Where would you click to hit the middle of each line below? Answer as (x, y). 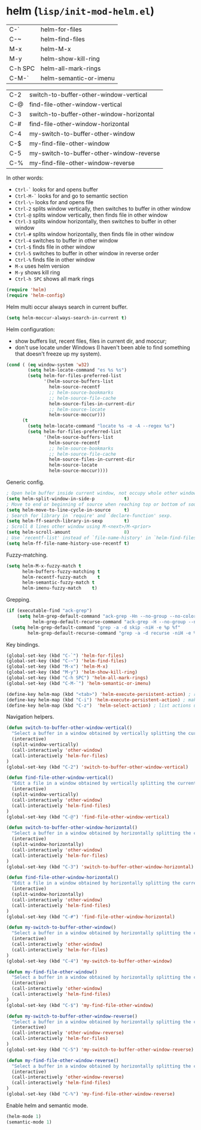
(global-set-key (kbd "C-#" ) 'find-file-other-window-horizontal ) (91, 917)
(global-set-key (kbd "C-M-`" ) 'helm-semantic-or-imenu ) (79, 683)
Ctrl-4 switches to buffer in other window (66, 240)
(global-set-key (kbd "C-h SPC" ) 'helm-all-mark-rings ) (77, 678)
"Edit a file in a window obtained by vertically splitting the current (104, 784)
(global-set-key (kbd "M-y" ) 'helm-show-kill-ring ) (72, 672)
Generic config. (25, 482)
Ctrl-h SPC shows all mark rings (54, 279)
